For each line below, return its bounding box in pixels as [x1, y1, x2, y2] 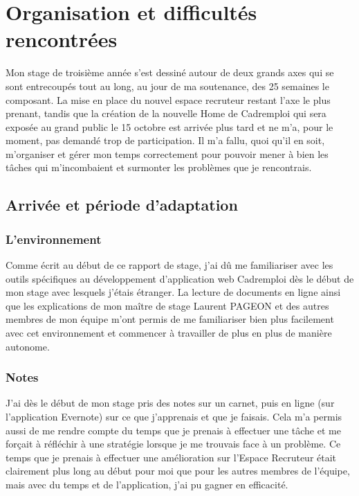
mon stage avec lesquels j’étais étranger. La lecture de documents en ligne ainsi [6, 285, 341, 299]
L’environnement [6, 230, 102, 247]
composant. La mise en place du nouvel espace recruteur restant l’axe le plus [6, 92, 331, 107]
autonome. [6, 339, 50, 353]
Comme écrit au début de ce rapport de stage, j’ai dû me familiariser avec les [6, 258, 333, 272]
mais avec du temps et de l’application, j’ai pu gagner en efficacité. [6, 477, 288, 491]
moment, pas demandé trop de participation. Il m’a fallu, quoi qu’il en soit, [6, 133, 325, 148]
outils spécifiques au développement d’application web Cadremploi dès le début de [6, 271, 354, 285]
